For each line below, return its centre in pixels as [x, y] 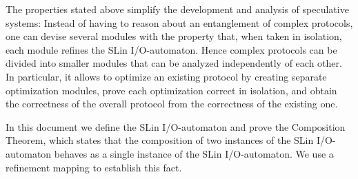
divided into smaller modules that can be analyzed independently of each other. [174, 63]
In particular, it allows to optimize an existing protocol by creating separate [166, 76]
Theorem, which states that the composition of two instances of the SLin [160, 140]
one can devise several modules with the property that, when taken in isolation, [174, 36]
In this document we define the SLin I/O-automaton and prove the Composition [176, 126]
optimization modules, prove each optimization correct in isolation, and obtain [171, 90]
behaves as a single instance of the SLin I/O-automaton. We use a [194, 153]
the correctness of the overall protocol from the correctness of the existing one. [172, 104]
